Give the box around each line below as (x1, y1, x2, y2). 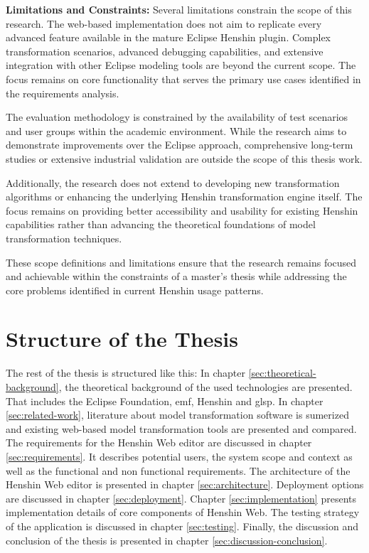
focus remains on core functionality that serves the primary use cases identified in (6, 71, 361, 86)
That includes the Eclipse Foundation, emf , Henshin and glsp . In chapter (6, 393, 323, 408)
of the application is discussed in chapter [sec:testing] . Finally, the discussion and (6, 518, 359, 533)
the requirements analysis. (6, 85, 119, 100)
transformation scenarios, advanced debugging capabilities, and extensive (6, 43, 323, 58)
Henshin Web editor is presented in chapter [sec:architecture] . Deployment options (6, 477, 364, 492)
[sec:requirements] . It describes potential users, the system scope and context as (6, 449, 353, 463)
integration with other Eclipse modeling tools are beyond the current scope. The (6, 58, 356, 73)
